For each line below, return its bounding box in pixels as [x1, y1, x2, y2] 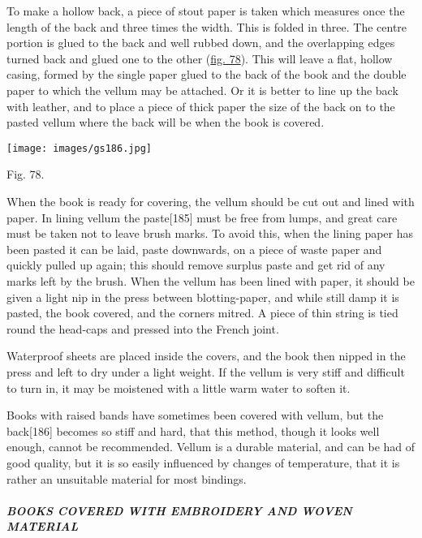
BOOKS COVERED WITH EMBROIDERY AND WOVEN [6, 501, 352, 519]
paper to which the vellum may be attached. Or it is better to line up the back [6, 81, 398, 98]
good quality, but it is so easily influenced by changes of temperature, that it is [6, 454, 400, 471]
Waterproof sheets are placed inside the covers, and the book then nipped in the [6, 347, 406, 364]
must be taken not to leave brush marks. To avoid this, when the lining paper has [6, 225, 414, 242]
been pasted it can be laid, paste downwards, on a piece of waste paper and [6, 240, 382, 257]
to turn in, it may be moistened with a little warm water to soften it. [6, 379, 351, 396]
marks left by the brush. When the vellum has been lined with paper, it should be [6, 272, 415, 289]
